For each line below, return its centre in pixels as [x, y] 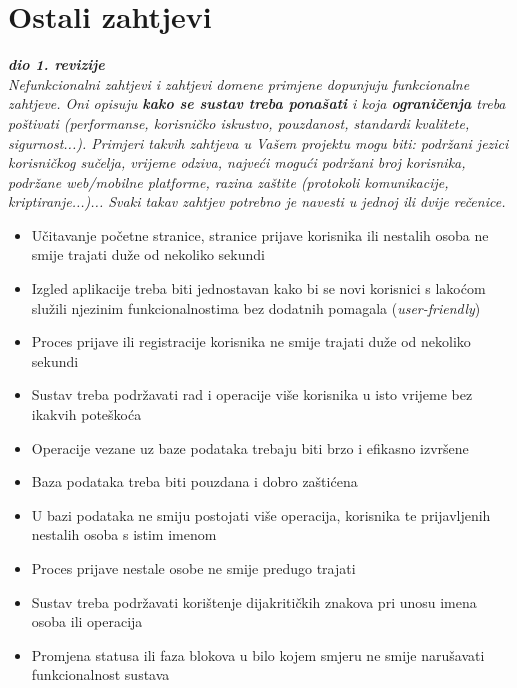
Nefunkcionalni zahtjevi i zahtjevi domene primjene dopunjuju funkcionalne [239, 83]
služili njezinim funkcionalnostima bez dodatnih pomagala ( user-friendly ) [256, 307]
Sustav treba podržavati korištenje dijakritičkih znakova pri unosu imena [254, 601]
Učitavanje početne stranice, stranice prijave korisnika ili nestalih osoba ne [260, 234]
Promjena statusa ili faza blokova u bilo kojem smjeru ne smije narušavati [258, 654]
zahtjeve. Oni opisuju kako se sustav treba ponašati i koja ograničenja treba [257, 103]
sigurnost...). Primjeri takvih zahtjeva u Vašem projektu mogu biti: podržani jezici [258, 142]
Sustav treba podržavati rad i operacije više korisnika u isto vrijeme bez [252, 394]
